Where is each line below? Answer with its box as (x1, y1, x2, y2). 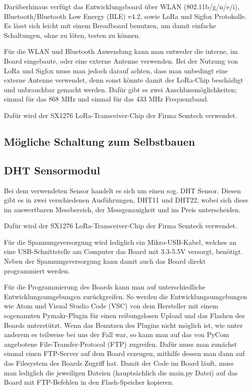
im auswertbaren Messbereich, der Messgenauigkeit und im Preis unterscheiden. (4, 204, 241, 214)
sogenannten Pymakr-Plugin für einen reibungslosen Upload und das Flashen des (4, 310, 245, 321)
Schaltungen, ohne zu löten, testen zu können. (4, 30, 141, 40)
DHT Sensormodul (4, 162, 101, 177)
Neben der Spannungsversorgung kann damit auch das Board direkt (4, 256, 206, 266)
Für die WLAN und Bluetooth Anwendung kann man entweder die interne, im (4, 46, 238, 56)
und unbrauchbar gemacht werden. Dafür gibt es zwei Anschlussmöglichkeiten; (4, 84, 237, 94)
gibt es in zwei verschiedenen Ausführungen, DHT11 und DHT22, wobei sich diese (4, 195, 249, 205)
